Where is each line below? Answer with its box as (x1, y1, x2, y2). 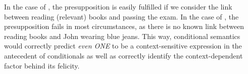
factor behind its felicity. (4, 60, 80, 70)
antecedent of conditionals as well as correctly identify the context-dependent (4, 50, 243, 60)
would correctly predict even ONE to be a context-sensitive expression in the (4, 40, 242, 51)
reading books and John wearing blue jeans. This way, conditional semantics (4, 30, 240, 41)
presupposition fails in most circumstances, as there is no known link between (4, 21, 244, 31)
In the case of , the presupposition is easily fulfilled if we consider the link (4, 1, 232, 11)
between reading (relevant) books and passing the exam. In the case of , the (4, 11, 239, 21)
